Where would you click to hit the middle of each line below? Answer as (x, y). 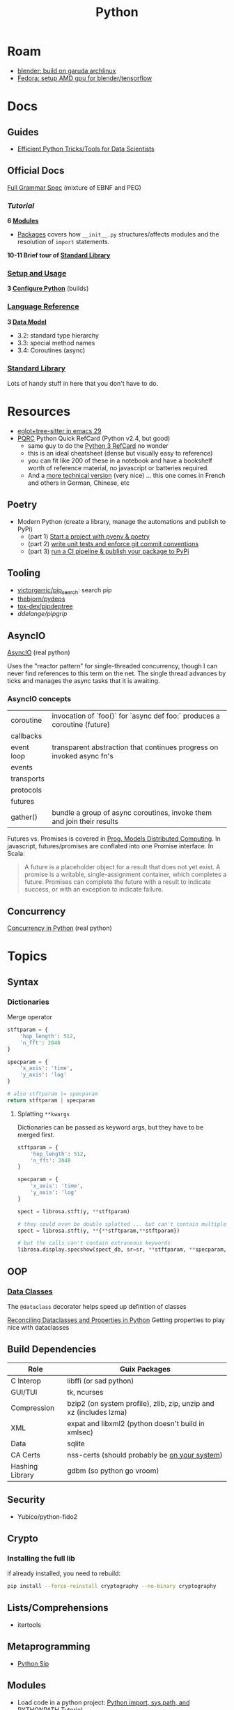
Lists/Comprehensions (58, 1608)
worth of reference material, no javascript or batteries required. (118, 467)
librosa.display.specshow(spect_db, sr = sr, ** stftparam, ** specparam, (122, 1250)
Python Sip (33, 1663)
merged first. (36, 1134)
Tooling (24, 573)
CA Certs (25, 1455)
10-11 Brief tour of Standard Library (59, 255)
